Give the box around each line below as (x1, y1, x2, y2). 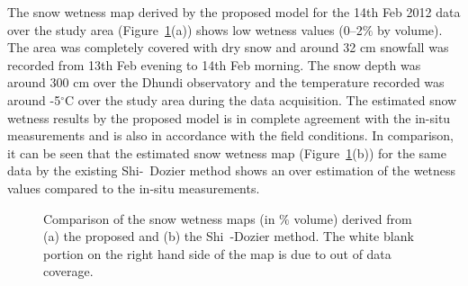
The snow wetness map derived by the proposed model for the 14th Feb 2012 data (7, 3, 461, 21)
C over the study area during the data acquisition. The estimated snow (65, 90, 457, 109)
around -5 (7, 90, 61, 109)
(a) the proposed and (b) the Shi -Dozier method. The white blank (43, 227, 414, 246)
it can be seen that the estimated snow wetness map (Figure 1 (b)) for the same (7, 143, 446, 162)
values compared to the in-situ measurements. (7, 178, 260, 197)
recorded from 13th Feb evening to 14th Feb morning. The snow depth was (7, 55, 421, 74)
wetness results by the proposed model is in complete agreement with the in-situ (7, 108, 451, 127)
